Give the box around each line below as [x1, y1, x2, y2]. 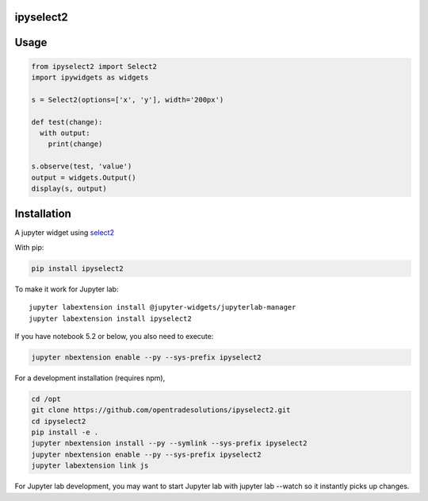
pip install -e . [31, 428, 99, 437]
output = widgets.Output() [31, 173, 136, 182]
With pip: [14, 242, 44, 252]
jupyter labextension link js [31, 461, 149, 470]
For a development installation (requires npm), [14, 373, 166, 383]
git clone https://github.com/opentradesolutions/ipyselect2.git [31, 406, 291, 414]
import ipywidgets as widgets [31, 73, 149, 83]
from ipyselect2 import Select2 [31, 62, 158, 71]
